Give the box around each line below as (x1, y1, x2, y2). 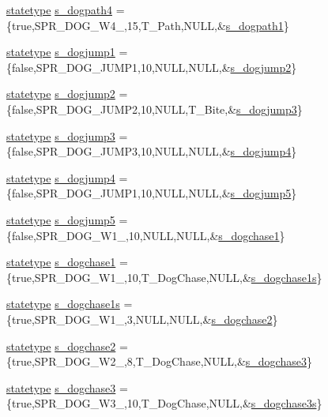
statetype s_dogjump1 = (6, 43, 128, 60)
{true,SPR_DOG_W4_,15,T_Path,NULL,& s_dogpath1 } (6, 17, 289, 33)
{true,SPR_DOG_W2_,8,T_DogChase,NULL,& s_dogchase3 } (6, 353, 312, 370)
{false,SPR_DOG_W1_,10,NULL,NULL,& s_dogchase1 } (6, 227, 285, 243)
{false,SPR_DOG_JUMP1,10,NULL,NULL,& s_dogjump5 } (6, 185, 297, 201)
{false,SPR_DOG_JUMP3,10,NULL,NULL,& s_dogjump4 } (6, 143, 297, 160)
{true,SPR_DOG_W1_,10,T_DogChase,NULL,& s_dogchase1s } (6, 269, 322, 285)
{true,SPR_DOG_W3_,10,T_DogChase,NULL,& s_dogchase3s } (6, 395, 322, 411)
